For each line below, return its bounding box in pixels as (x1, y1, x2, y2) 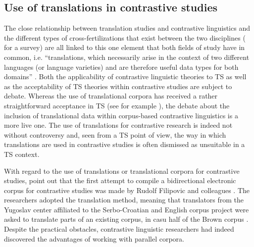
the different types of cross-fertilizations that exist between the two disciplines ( (4, 32, 246, 43)
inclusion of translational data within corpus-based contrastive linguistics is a (4, 110, 238, 120)
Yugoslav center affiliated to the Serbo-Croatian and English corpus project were (4, 204, 249, 214)
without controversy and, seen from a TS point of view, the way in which (4, 129, 226, 140)
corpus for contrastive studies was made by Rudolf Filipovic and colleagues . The (4, 185, 250, 195)
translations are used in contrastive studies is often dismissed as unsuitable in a (4, 139, 245, 149)
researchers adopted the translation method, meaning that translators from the (4, 195, 244, 205)
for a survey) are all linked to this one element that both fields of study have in (4, 42, 245, 52)
